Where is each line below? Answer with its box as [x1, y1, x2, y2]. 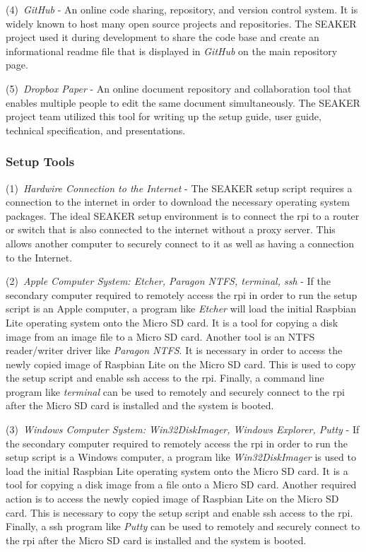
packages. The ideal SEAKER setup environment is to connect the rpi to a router [6, 208, 360, 223]
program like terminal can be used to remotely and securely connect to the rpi [6, 384, 345, 399]
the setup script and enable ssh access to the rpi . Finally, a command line [6, 370, 324, 385]
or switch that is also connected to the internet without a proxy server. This [6, 222, 336, 237]
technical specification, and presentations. [6, 122, 186, 137]
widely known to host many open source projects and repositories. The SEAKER [6, 16, 357, 30]
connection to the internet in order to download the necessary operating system [6, 194, 350, 209]
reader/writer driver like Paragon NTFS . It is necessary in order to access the [6, 343, 343, 358]
